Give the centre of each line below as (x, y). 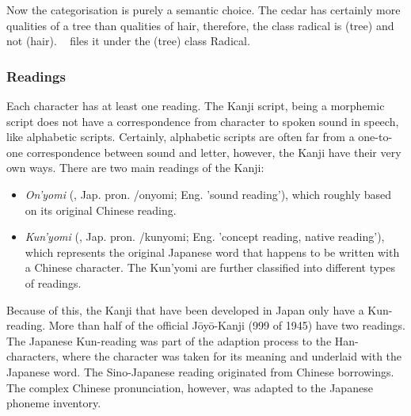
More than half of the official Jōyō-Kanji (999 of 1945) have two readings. (227, 325)
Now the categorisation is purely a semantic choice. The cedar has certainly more (204, 10)
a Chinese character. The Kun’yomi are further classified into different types (210, 267)
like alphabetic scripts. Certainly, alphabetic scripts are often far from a (181, 137)
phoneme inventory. (54, 403)
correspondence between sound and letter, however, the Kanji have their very (214, 152)
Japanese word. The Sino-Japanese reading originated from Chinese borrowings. (200, 371)
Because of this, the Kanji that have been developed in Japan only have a (185, 309)
